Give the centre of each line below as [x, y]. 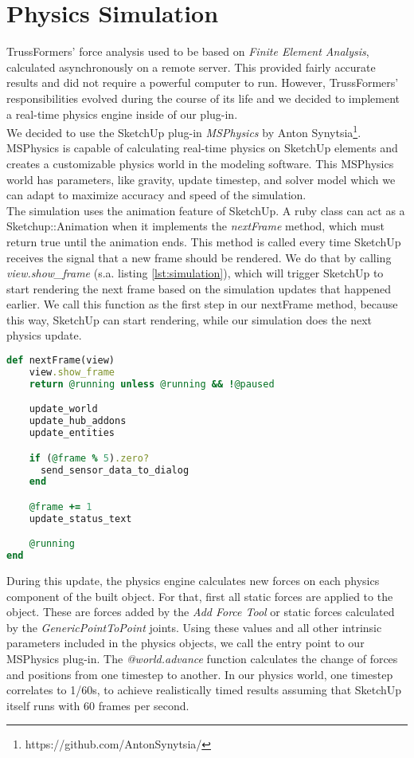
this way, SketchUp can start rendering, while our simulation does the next [189, 319]
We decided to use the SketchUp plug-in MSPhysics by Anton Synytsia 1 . [184, 131]
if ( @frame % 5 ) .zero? [89, 458]
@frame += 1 [61, 507]
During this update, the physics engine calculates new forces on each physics [193, 581]
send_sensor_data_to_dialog [115, 470]
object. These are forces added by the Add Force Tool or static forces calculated [201, 612]
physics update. [44, 335]
